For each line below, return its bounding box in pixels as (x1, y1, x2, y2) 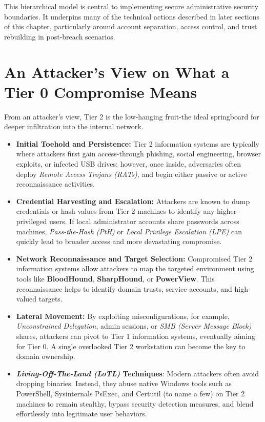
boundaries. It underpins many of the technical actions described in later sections (4, 11, 260, 22)
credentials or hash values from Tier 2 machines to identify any (16, 206, 215, 216)
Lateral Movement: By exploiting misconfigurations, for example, (16, 310, 230, 321)
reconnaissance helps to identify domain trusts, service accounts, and (16, 283, 232, 294)
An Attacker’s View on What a (4, 61, 230, 82)
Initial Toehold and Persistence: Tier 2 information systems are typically (16, 138, 259, 149)
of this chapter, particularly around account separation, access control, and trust (4, 21, 257, 32)
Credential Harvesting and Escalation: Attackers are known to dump (16, 195, 250, 206)
